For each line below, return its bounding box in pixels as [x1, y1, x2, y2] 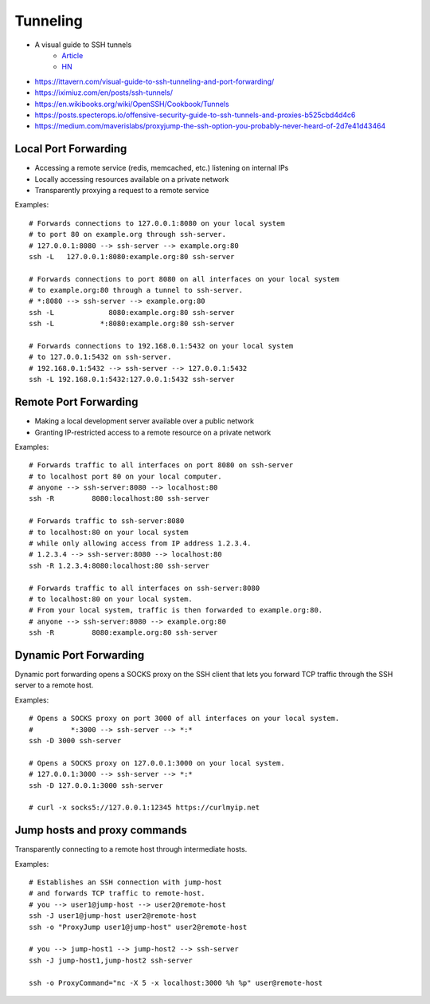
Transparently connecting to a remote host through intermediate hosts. [14, 845, 248, 854]
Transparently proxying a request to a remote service [34, 185, 209, 195]
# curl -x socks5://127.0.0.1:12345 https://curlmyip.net [29, 803, 260, 813]
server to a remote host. [14, 680, 94, 690]
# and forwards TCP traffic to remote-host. [29, 889, 206, 898]
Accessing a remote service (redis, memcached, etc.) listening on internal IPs [34, 163, 289, 173]
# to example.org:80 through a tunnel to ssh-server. [29, 285, 243, 295]
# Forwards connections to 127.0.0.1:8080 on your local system [29, 219, 286, 227]
